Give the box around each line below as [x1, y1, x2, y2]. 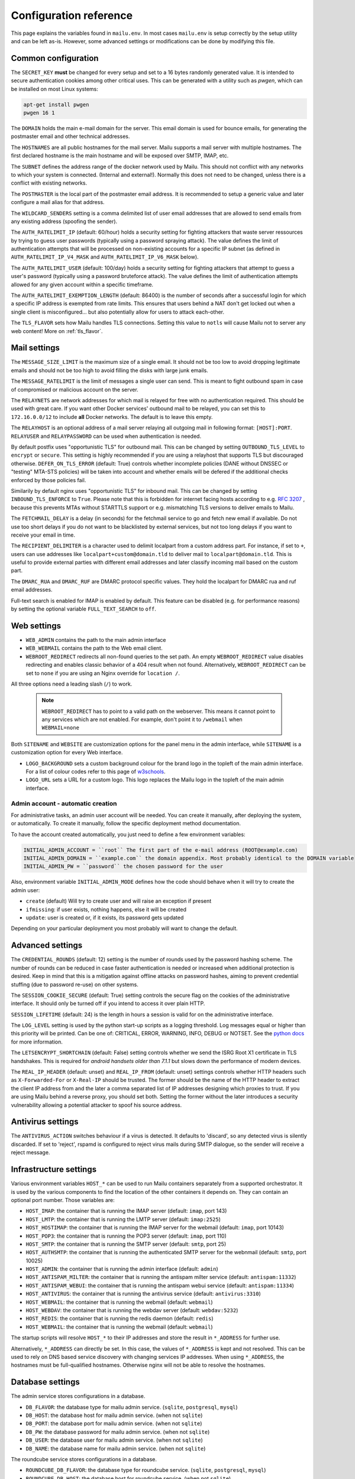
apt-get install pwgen [23, 101, 89, 108]
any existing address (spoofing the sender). [11, 218, 118, 225]
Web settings [11, 621, 62, 631]
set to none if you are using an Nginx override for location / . [25, 669, 180, 677]
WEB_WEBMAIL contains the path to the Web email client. [25, 645, 163, 652]
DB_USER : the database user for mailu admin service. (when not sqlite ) [25, 1436, 204, 1444]
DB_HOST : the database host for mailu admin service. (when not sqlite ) [25, 1412, 203, 1419]
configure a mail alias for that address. [11, 199, 105, 206]
